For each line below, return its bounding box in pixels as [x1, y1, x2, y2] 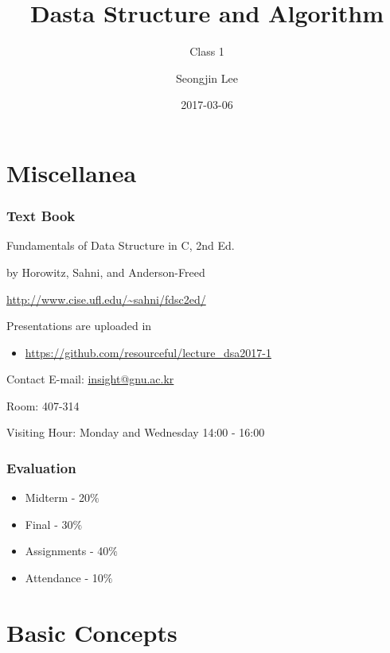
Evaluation [6, 457, 76, 477]
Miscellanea [6, 156, 137, 189]
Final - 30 [25, 515, 73, 532]
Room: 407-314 [6, 397, 80, 414]
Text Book [6, 206, 76, 226]
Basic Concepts [6, 616, 177, 648]
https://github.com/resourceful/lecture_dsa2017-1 [25, 344, 271, 360]
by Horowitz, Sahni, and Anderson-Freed [6, 263, 205, 280]
